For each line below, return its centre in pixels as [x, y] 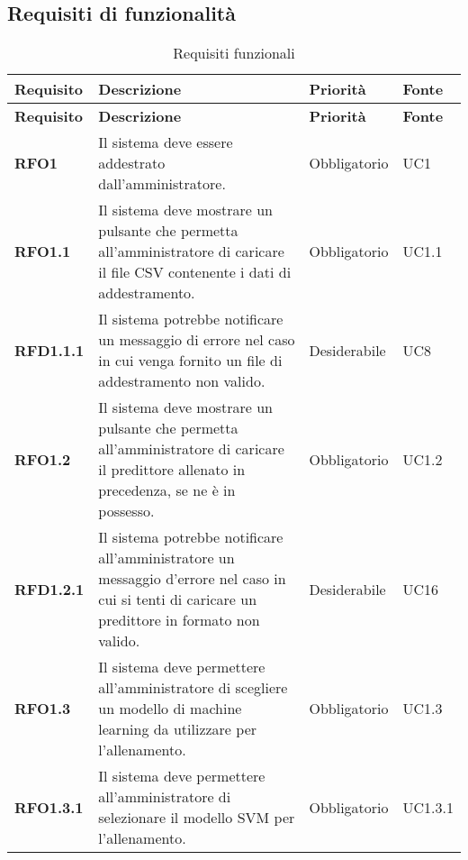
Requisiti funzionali [234, 53]
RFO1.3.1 [49, 807]
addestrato [132, 163]
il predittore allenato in [172, 470]
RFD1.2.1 [49, 589]
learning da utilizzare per [178, 729]
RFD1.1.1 [49, 350]
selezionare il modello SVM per [197, 818]
